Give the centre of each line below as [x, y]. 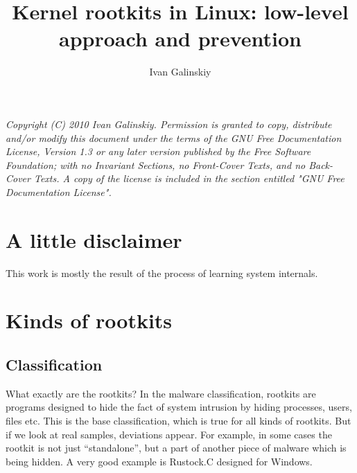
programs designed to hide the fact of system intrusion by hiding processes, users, [179, 407]
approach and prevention [180, 38]
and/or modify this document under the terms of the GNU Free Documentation [174, 137]
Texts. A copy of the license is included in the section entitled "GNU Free [189, 178]
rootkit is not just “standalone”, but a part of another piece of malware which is [176, 448]
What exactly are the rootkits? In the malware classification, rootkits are [161, 393]
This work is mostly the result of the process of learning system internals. [162, 273]
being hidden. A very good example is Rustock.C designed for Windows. [159, 461]
